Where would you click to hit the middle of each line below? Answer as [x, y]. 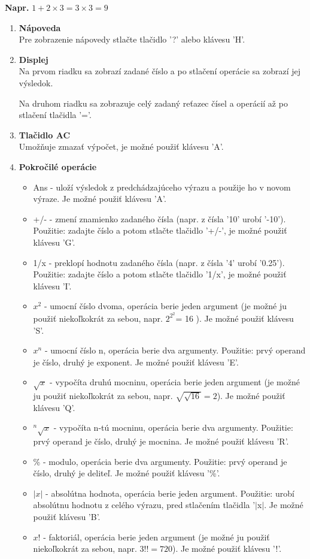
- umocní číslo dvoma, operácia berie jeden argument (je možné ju [165, 306]
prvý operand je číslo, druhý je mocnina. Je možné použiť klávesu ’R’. [161, 441]
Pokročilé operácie [58, 166]
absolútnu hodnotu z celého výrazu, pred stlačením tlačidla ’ [144, 505]
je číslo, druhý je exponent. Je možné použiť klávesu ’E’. [136, 362]
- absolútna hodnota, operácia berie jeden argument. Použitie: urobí [170, 493]
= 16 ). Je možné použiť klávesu [235, 318]
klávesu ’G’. [54, 242]
